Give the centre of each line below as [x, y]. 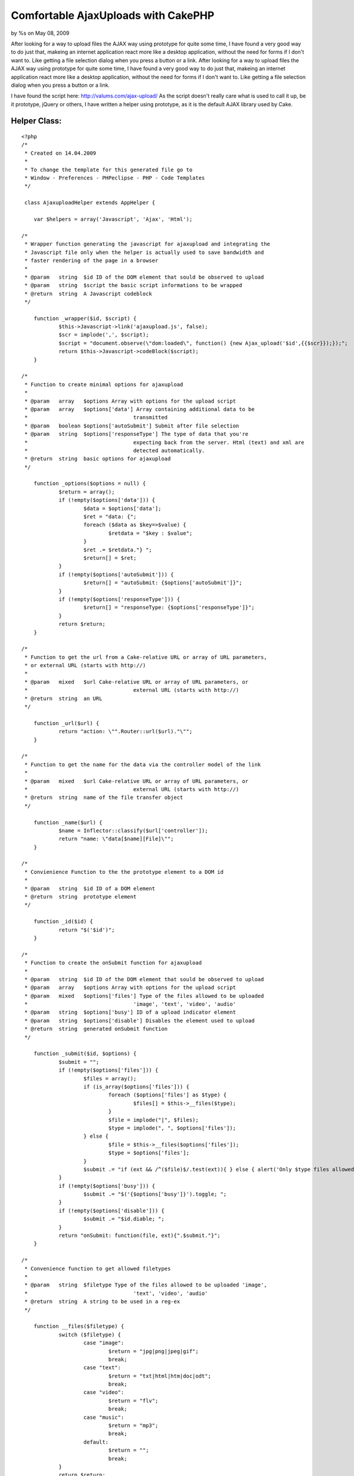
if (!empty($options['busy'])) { [107, 1186]
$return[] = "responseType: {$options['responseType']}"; [169, 608]
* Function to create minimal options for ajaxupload [104, 384]
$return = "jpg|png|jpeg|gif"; [153, 1351]
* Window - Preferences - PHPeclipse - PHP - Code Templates [115, 178]
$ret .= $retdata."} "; [118, 550]
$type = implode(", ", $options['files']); [172, 1128]
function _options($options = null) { [90, 484]
